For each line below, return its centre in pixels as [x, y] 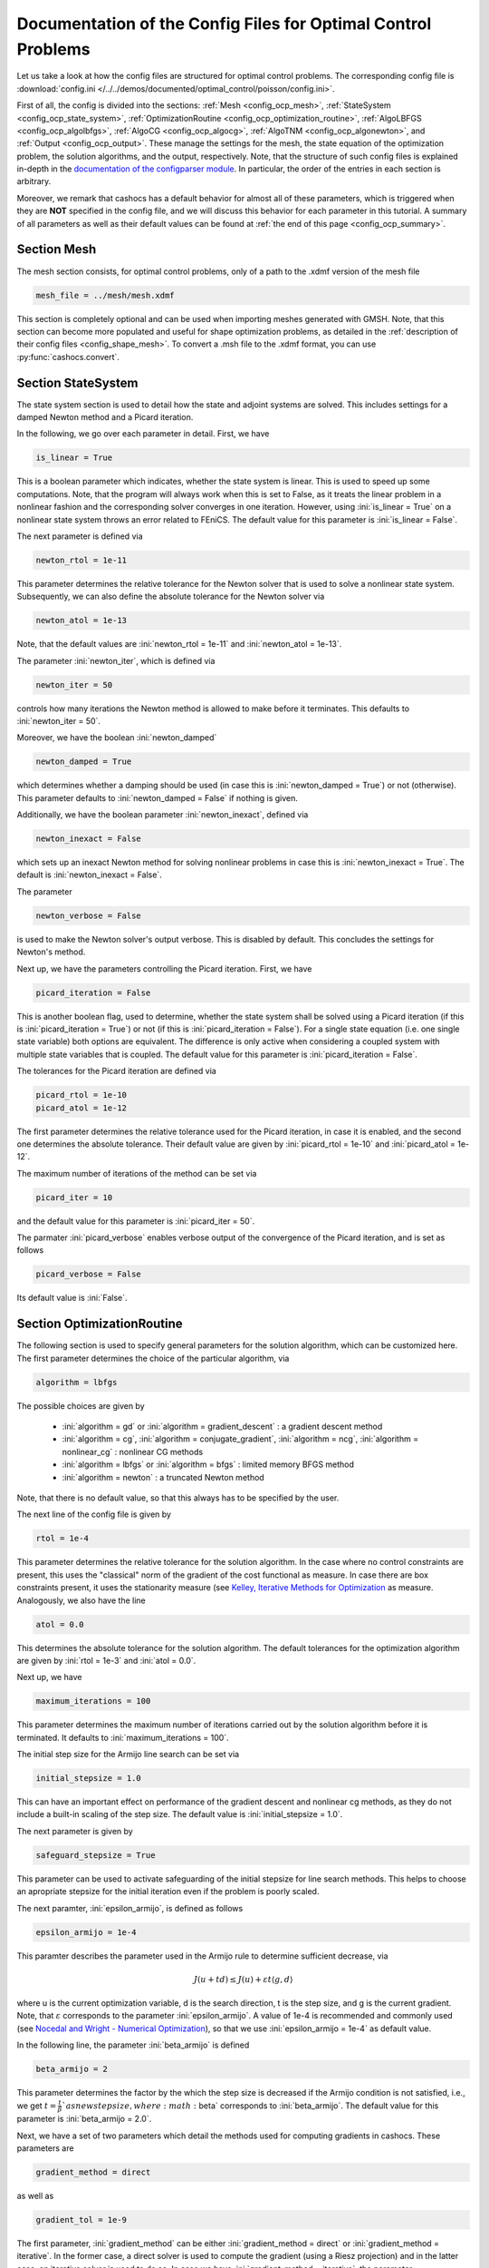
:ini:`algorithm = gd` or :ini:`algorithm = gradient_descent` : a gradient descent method [222, 1427]
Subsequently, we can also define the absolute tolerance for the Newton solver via [171, 596]
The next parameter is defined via [80, 536]
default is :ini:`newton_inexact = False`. [89, 875]
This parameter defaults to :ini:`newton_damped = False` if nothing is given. [158, 797]
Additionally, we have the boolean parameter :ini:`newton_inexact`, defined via [163, 815]
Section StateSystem [77, 382]
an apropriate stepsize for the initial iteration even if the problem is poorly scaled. [168, 1892]
